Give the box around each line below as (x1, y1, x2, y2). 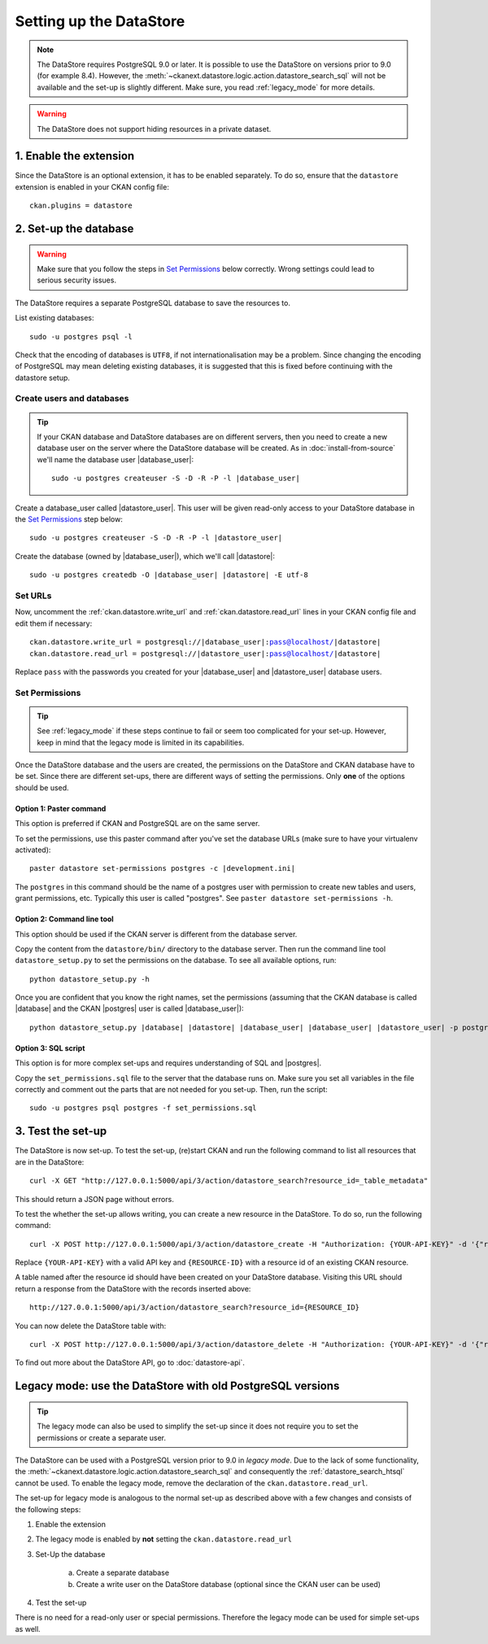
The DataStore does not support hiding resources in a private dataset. (37, 124, 272, 133)
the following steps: (15, 1504, 81, 1514)
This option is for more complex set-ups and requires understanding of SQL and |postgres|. (15, 1058, 322, 1068)
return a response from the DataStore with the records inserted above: (15, 1283, 251, 1293)
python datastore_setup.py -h (29, 974, 150, 984)
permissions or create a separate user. (37, 1432, 167, 1442)
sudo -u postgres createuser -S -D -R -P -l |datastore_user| (29, 533, 283, 543)
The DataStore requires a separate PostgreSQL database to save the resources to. (15, 298, 290, 308)
